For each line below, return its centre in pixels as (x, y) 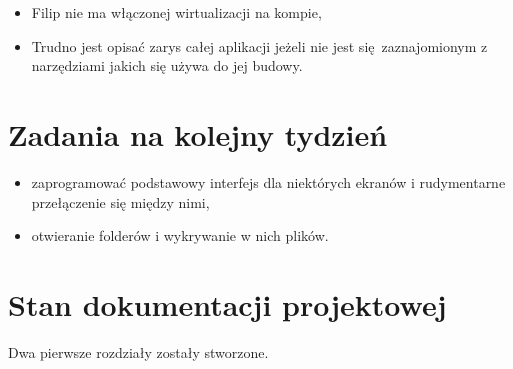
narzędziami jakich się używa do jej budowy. (167, 65)
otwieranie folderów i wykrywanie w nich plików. (180, 235)
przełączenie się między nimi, (120, 201)
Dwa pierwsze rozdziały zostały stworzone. (138, 351)
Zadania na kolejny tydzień (198, 133)
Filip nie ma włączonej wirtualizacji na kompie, (176, 12)
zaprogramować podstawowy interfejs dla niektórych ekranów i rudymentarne (268, 181)
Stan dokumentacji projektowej (227, 303)
